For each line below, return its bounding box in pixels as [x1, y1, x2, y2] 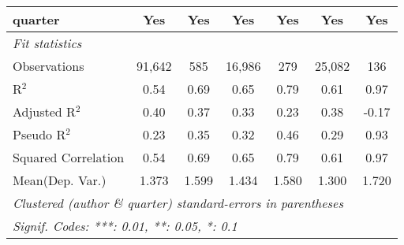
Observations [13, 57, 84, 75]
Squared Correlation [13, 148, 125, 166]
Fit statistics [13, 34, 82, 52]
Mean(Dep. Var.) [13, 171, 107, 189]
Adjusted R [13, 102, 76, 121]
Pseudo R [13, 125, 66, 143]
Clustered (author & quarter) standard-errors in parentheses [13, 194, 343, 212]
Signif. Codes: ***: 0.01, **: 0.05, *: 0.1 [13, 217, 238, 235]
